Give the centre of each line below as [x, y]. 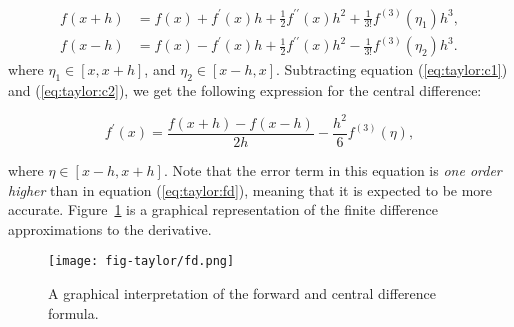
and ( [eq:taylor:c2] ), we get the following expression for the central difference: [245, 89]
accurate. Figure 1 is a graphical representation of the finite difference [223, 209]
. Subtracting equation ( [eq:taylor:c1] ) [392, 69]
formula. [73, 312]
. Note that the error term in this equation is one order [332, 170]
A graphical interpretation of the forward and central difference [242, 293]
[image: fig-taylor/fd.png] [141, 261]
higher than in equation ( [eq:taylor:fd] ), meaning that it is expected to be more [250, 189]
